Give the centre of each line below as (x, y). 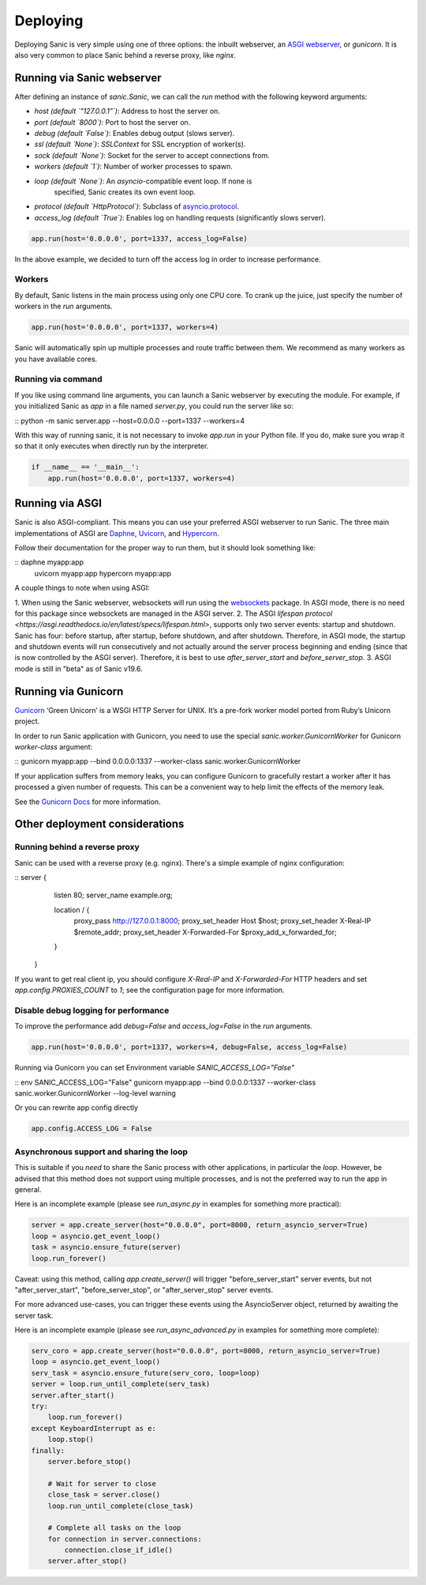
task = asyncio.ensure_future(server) (106, 1247)
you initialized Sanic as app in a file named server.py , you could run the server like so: (154, 406)
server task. (34, 1315)
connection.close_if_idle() (119, 1550)
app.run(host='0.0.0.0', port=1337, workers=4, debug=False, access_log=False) (189, 1047)
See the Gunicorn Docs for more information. (88, 802)
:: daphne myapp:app (49, 562)
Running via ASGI (58, 503)
